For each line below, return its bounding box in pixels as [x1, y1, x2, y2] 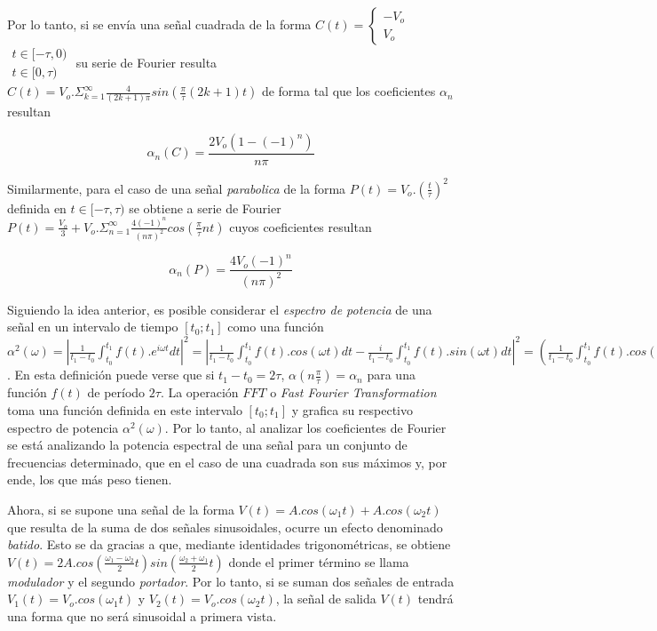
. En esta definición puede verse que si [7, 365, 215, 384]
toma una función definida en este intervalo [7, 401, 242, 419]
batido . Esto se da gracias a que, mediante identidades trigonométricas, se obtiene [7, 535, 451, 554]
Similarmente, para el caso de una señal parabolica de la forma [7, 179, 346, 197]
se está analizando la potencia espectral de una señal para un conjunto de [7, 435, 408, 454]
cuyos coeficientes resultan [229, 217, 372, 236]
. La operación [160, 383, 239, 402]
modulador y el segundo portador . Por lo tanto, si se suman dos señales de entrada [7, 571, 455, 590]
